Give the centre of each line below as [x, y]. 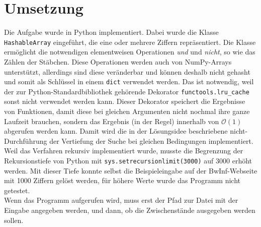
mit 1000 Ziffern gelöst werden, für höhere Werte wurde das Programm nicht [122, 180]
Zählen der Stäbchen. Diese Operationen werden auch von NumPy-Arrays [118, 61]
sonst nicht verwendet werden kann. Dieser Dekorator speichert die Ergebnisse [125, 101]
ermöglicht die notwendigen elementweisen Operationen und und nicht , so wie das [130, 52]
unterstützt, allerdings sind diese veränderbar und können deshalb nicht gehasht [127, 71]
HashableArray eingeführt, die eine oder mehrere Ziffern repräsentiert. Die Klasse [130, 42]
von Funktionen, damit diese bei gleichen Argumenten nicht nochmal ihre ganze [127, 111]
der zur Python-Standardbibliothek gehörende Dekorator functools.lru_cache [127, 91]
